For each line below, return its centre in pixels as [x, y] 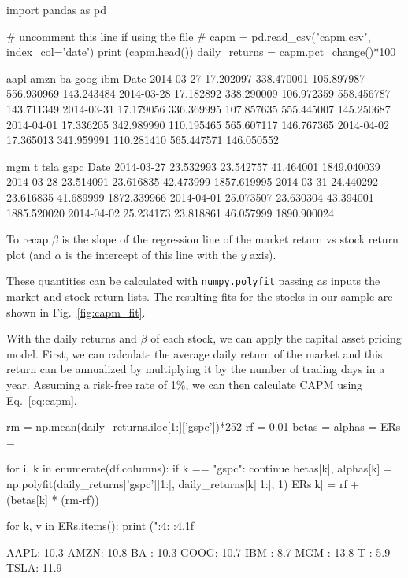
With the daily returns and [72, 338]
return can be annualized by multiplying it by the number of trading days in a [196, 369]
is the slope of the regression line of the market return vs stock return [230, 239]
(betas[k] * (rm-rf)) [53, 499]
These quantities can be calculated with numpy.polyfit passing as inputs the [193, 281]
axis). [263, 254]
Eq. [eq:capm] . [42, 400]
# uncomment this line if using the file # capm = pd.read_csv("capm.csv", [189, 36]
